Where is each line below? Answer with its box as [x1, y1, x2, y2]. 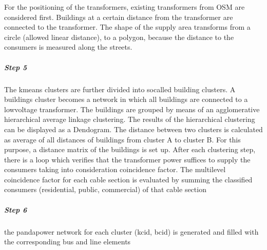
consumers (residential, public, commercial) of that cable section [4, 184, 206, 195]
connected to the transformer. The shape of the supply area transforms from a [4, 22, 251, 32]
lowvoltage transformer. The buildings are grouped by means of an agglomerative [4, 103, 260, 114]
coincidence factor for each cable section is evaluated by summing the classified [4, 174, 253, 184]
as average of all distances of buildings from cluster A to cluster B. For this [4, 134, 241, 144]
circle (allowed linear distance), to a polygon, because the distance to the [4, 31, 234, 42]
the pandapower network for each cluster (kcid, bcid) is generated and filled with [4, 226, 259, 237]
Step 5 [4, 61, 27, 72]
